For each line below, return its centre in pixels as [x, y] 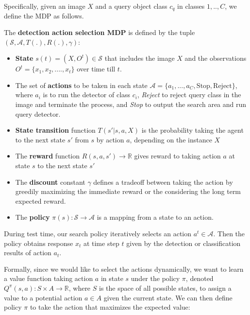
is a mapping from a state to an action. [155, 217]
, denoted [200, 278]
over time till [96, 69]
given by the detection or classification [183, 243]
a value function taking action [49, 278]
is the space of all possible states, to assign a [165, 288]
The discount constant [50, 182]
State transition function [55, 130]
